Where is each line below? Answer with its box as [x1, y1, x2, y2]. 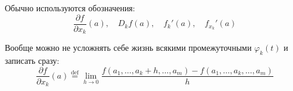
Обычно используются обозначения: [5, 2, 135, 14]
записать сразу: [5, 54, 60, 66]
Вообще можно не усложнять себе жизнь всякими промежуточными [5, 41, 252, 54]
